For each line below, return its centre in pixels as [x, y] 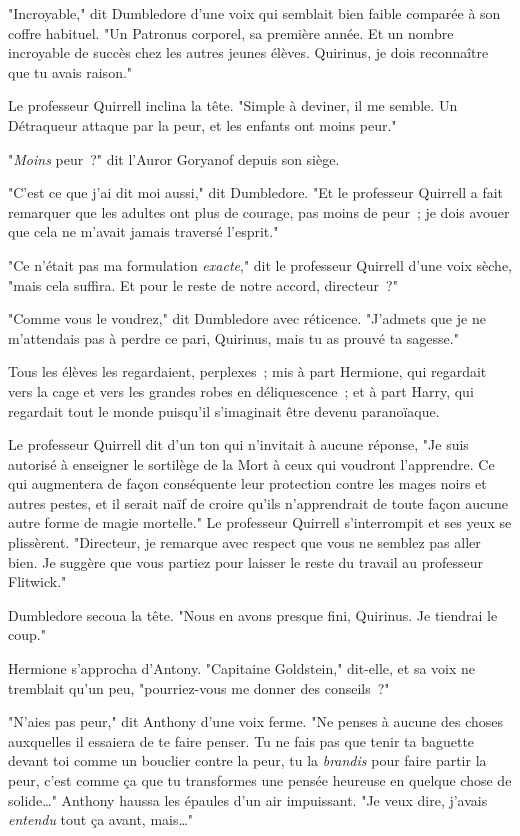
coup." [27, 634]
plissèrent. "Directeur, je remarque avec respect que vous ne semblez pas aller [244, 542]
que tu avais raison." [70, 71]
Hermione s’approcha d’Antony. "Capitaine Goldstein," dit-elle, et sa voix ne [242, 668]
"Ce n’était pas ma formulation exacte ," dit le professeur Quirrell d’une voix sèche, [260, 264]
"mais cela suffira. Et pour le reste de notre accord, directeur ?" [203, 284]
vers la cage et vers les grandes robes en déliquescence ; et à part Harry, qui [241, 390]
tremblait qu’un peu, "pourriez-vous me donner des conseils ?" [199, 687]
